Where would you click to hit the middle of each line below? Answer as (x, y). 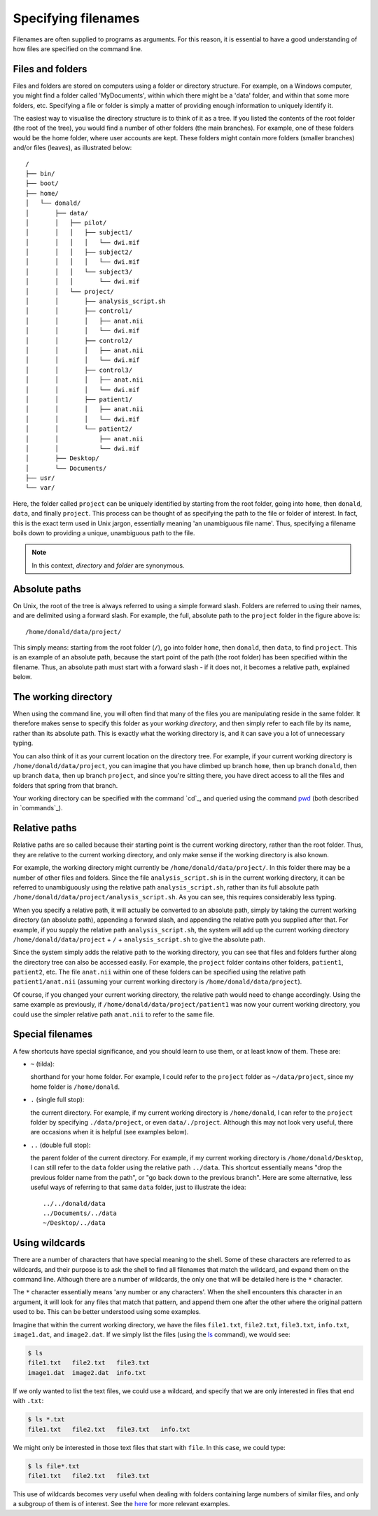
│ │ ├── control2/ (79, 341)
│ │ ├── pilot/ (66, 222)
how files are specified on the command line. (78, 48)
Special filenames (53, 1034)
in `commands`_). (38, 808)
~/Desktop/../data (75, 1223)
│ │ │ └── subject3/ (79, 271)
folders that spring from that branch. (65, 785)
